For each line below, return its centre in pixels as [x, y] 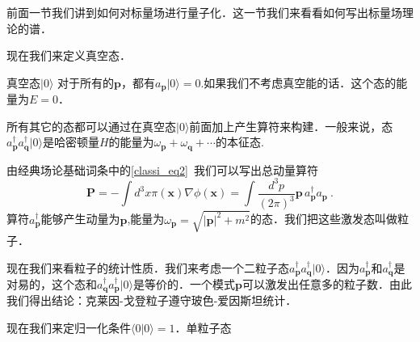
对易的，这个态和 [52, 283]
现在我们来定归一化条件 [69, 328]
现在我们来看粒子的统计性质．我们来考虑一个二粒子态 [148, 267]
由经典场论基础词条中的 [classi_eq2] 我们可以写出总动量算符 [162, 169]
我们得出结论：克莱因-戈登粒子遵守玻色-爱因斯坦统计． [152, 300]
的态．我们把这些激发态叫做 [324, 219]
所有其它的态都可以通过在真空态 [91, 126]
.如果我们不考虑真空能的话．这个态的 [298, 82]
